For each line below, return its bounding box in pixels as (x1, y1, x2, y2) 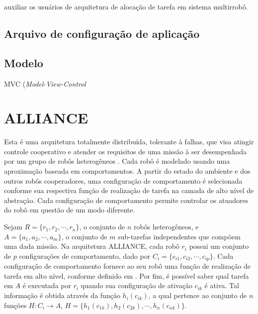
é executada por (22, 280, 71, 291)
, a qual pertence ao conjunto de (148, 290, 247, 301)
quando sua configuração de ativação (81, 280, 192, 291)
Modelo (4, 55, 43, 70)
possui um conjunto (189, 241, 249, 251)
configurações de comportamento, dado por (19, 250, 151, 261)
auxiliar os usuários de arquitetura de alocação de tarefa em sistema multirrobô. (4, 1, 248, 11)
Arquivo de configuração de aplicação (4, 25, 200, 41)
